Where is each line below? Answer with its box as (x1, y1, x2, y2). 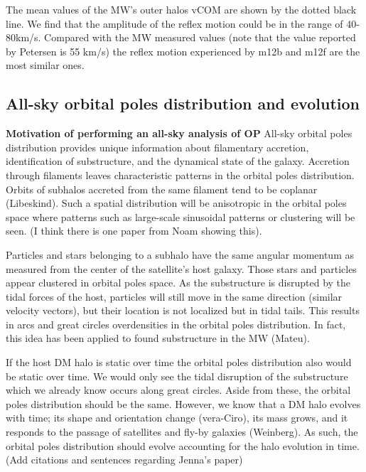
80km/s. (6, 30, 41, 45)
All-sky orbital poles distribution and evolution (6, 92, 360, 114)
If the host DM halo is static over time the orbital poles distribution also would (6, 355, 352, 370)
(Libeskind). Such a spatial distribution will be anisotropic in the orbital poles (6, 195, 347, 210)
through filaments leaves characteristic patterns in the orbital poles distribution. (6, 167, 355, 182)
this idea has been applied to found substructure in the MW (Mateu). (6, 331, 310, 345)
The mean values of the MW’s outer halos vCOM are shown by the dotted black (6, 2, 357, 16)
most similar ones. (6, 58, 85, 73)
